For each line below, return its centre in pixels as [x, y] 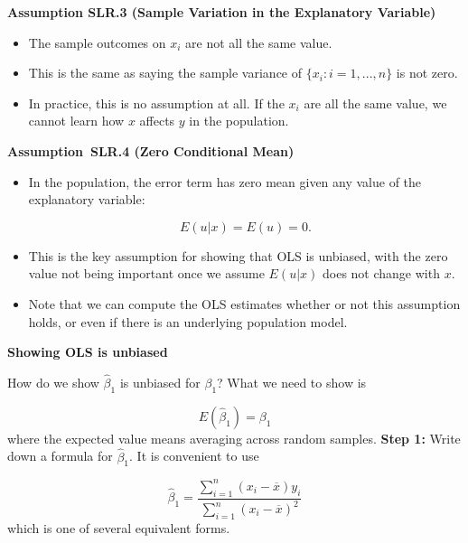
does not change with [381, 273]
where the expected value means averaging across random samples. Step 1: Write [234, 438]
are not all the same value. [259, 42]
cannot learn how [76, 121]
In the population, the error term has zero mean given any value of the [225, 181]
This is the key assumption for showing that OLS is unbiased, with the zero [238, 255]
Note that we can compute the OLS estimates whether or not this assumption [244, 303]
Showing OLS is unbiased [88, 352]
